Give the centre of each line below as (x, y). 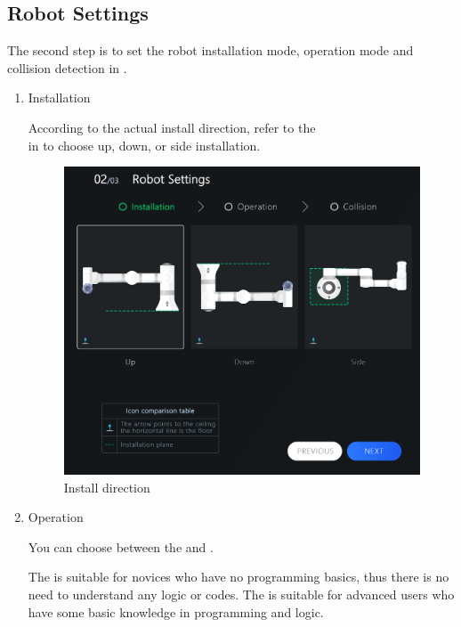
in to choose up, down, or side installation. (144, 145)
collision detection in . (67, 67)
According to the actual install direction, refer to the (172, 127)
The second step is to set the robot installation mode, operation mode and (210, 50)
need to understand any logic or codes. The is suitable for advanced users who (241, 594)
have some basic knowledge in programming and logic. (176, 611)
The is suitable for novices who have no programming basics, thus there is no (239, 577)
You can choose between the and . (121, 546)
